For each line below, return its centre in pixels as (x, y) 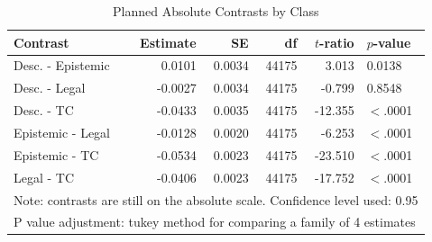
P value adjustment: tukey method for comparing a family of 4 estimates (215, 222)
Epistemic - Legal (62, 132)
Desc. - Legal (50, 88)
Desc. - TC (44, 110)
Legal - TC (44, 177)
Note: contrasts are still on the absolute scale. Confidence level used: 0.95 (216, 199)
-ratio (337, 42)
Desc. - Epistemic (62, 65)
